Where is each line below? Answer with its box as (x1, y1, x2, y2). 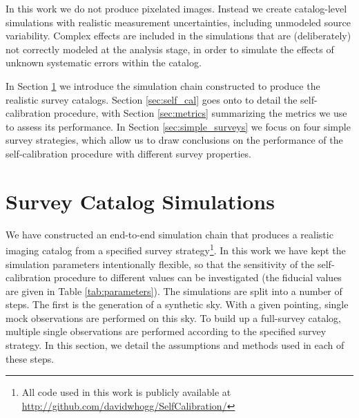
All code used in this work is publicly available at (21, 385, 231, 399)
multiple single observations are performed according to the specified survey (6, 324, 327, 339)
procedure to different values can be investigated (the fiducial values (54, 270, 342, 285)
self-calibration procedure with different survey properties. (6, 146, 251, 160)
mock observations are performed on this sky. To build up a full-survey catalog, (6, 310, 341, 325)
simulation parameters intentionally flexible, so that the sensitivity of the (6, 256, 315, 271)
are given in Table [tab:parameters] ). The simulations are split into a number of (6, 283, 342, 298)
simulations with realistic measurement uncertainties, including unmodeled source (6, 15, 351, 29)
